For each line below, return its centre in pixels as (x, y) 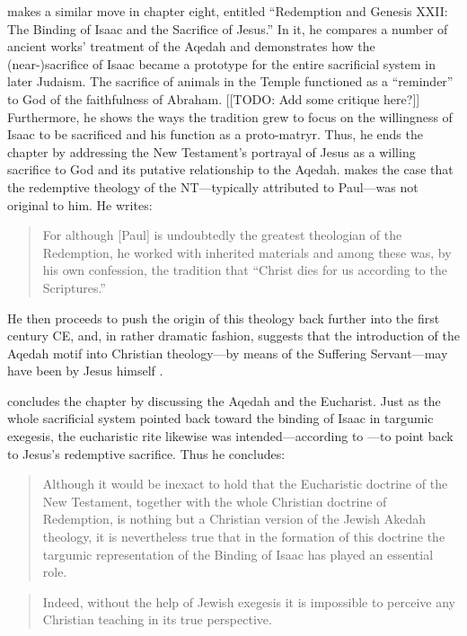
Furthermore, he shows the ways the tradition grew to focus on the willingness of (230, 116)
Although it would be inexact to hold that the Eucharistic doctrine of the (245, 484)
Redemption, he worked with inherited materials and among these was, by (247, 252)
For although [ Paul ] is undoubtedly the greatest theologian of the (222, 235)
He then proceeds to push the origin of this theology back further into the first (224, 318)
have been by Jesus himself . (85, 371)
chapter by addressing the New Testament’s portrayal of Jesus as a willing (211, 151)
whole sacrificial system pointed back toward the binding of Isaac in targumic (220, 418)
